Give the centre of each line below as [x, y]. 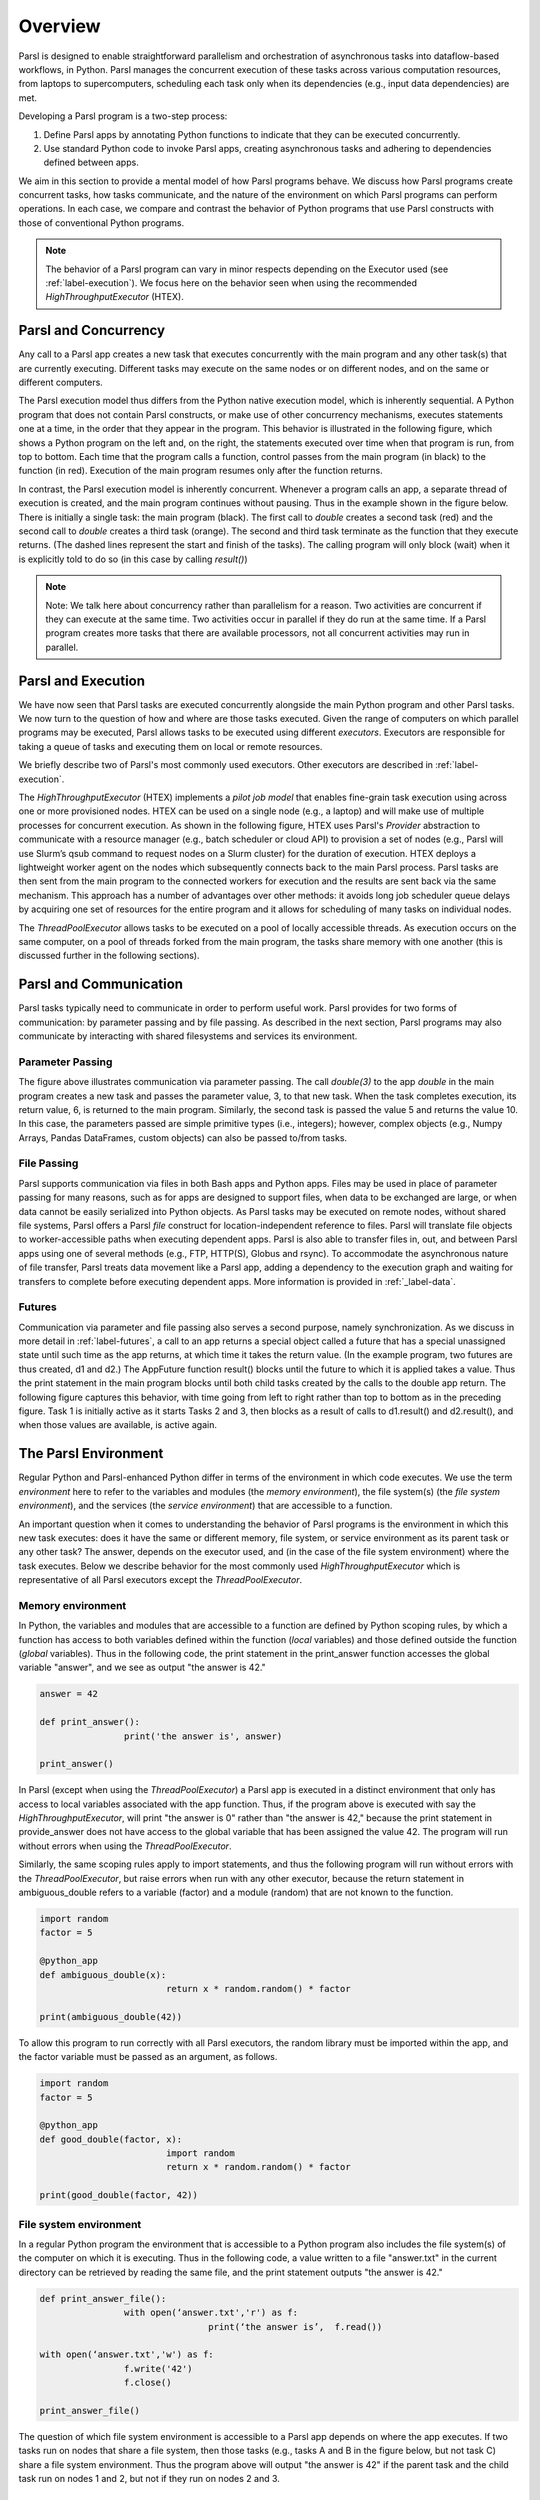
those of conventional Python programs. [101, 222]
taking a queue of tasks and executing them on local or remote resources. [170, 746]
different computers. [61, 382]
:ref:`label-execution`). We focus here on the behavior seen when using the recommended [231, 283]
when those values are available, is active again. [117, 1425]
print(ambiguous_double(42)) [111, 2016]
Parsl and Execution [81, 680]
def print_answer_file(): [103, 2298]
